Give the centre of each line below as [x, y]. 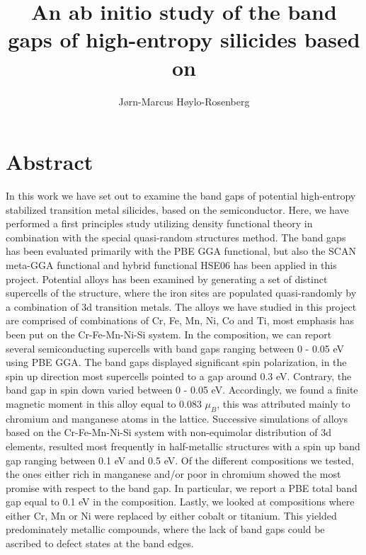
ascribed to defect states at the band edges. [100, 543]
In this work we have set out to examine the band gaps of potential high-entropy [181, 196]
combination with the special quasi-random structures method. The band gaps [176, 237]
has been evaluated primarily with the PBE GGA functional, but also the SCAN [181, 251]
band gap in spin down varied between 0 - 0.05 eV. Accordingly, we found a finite [182, 390]
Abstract [50, 162]
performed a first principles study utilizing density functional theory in [159, 223]
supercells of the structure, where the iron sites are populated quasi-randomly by [181, 293]
